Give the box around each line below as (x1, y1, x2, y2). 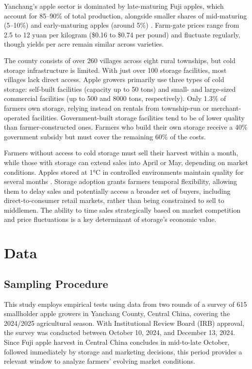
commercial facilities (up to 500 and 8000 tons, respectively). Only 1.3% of (4, 93, 226, 103)
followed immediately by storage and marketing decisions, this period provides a (4, 346, 242, 356)
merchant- (211, 102, 241, 113)
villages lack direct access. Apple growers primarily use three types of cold (4, 74, 224, 84)
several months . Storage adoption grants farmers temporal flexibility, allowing (4, 176, 237, 186)
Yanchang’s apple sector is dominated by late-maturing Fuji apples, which (4, 1, 224, 11)
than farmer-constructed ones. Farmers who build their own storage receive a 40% (4, 122, 248, 132)
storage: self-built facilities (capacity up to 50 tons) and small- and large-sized (4, 84, 236, 94)
